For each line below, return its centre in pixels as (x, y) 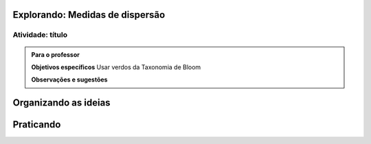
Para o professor (56, 54)
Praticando (37, 124)
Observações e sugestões (69, 80)
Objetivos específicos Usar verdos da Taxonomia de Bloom (116, 67)
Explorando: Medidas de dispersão (89, 15)
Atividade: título (40, 35)
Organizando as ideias (61, 103)
